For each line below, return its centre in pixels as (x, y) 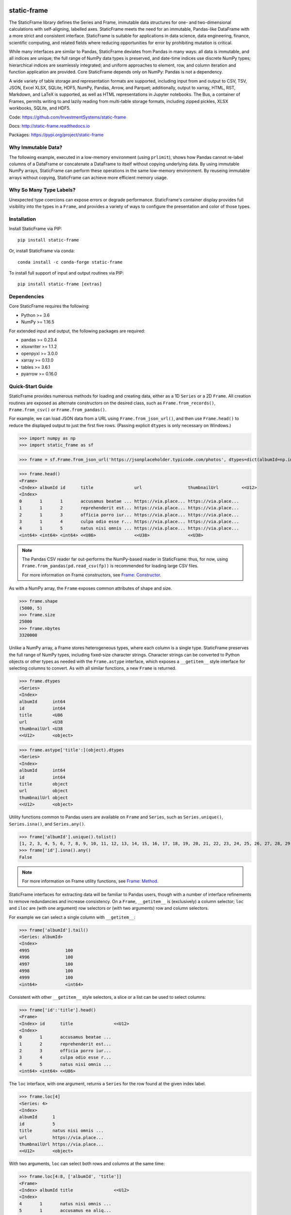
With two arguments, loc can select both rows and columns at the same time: (87, 1163)
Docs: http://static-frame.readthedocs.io (49, 126)
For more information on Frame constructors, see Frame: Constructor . (92, 575)
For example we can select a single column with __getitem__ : (72, 917)
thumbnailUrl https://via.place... (61, 1144)
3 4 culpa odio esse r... (65, 1058)
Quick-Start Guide (31, 386)
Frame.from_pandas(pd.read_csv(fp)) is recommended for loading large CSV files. (110, 566)
